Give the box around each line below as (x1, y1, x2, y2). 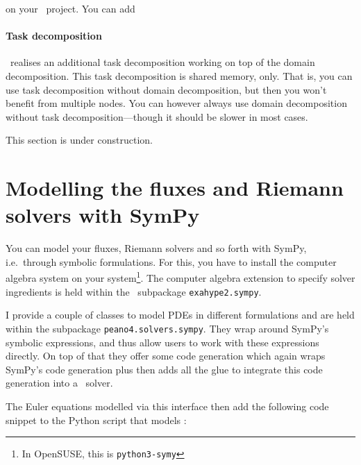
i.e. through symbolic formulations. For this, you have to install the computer (6, 254, 337, 269)
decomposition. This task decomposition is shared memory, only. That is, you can (6, 68, 353, 83)
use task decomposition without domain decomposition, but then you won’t (6, 82, 327, 96)
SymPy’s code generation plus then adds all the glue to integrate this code (6, 362, 323, 376)
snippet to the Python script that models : (6, 412, 187, 427)
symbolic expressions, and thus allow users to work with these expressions (6, 335, 319, 349)
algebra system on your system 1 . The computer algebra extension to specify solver (6, 269, 355, 285)
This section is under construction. (6, 133, 153, 147)
